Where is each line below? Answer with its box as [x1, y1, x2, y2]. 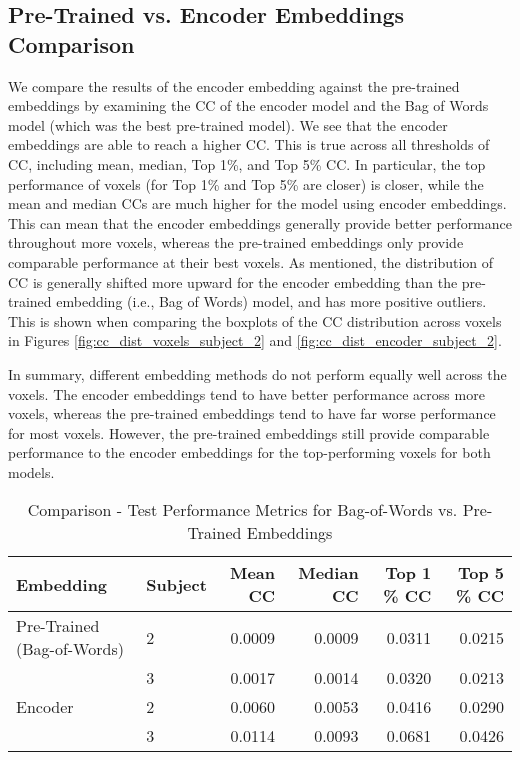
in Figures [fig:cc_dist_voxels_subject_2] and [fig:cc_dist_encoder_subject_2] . [8, 330, 502, 351]
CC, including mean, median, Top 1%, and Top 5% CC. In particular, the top [8, 153, 486, 174]
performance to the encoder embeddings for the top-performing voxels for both [8, 442, 491, 463]
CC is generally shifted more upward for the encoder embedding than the [8, 271, 458, 292]
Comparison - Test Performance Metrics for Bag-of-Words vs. [27, 498, 458, 522]
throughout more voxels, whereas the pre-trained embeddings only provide [8, 232, 464, 253]
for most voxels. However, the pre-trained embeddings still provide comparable [8, 422, 490, 443]
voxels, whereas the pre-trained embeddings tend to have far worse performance [8, 403, 496, 424]
